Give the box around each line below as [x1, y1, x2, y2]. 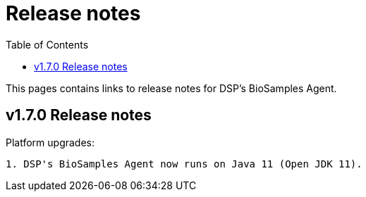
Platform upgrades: [6, 136, 95, 148]
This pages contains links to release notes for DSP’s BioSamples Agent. [6, 82, 337, 94]
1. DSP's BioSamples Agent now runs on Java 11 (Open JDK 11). [6, 158, 362, 170]
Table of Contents [6, 38, 89, 51]
